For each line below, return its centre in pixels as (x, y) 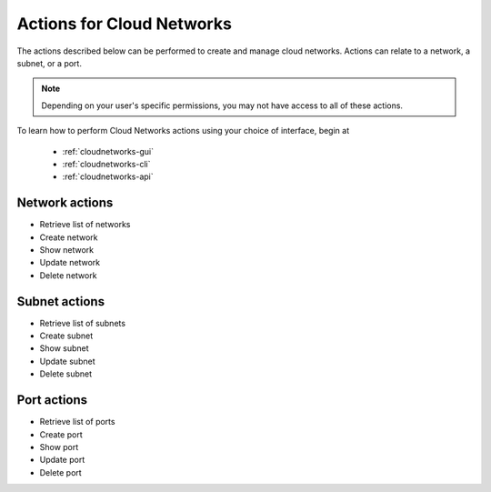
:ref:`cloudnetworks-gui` (108, 151)
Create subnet (66, 336)
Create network (69, 237)
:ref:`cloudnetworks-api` (108, 176)
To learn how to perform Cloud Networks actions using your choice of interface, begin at (183, 131)
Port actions (52, 400)
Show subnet (65, 348)
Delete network (68, 275)
